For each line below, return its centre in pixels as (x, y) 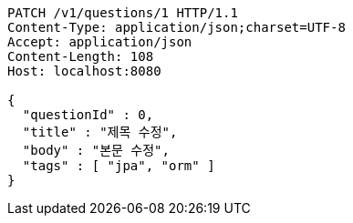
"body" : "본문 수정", (96, 150)
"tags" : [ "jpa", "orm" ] (119, 166)
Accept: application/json (100, 42)
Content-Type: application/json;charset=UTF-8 (176, 27)
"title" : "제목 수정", (100, 132)
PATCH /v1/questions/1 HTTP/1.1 (123, 13)
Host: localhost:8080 (84, 71)
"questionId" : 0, (88, 115)
